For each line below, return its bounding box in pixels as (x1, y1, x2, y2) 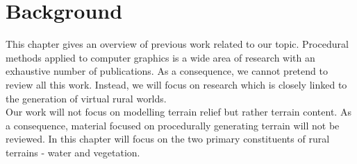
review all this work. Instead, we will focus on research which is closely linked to (6, 77, 347, 91)
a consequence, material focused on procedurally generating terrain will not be (6, 118, 340, 132)
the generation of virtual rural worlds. (6, 91, 167, 105)
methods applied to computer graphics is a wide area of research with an (6, 50, 315, 64)
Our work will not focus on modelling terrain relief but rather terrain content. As (6, 104, 351, 119)
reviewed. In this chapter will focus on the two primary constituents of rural (6, 131, 330, 146)
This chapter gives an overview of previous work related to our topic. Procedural (6, 37, 349, 51)
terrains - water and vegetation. (6, 145, 140, 159)
